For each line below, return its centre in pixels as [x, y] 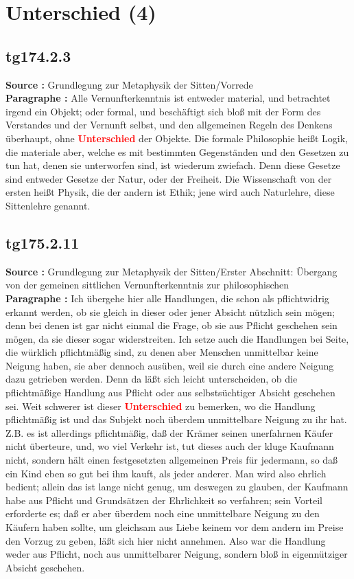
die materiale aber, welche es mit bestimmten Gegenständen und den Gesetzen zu [177, 151]
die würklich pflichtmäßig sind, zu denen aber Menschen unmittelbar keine [162, 352]
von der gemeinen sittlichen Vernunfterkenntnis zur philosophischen [147, 285]
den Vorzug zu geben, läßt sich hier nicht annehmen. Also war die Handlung [166, 540]
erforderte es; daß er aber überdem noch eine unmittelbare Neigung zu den [163, 513]
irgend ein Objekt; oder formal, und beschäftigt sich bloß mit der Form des [163, 111]
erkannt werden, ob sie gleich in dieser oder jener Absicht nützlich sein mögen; [170, 311]
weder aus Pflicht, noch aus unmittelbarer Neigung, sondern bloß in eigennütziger [177, 554]
